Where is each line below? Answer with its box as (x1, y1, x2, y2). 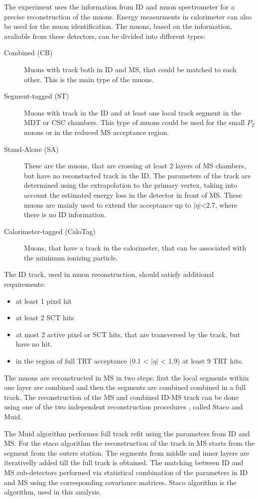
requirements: (4, 279, 45, 289)
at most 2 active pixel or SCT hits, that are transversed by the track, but (15, 329, 241, 339)
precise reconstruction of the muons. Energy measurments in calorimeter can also (4, 11, 252, 21)
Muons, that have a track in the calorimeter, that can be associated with (24, 243, 246, 253)
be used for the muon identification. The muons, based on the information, (4, 21, 232, 31)
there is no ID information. (24, 209, 106, 220)
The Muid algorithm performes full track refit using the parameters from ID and (4, 428, 250, 438)
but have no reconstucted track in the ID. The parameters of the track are (24, 170, 251, 180)
